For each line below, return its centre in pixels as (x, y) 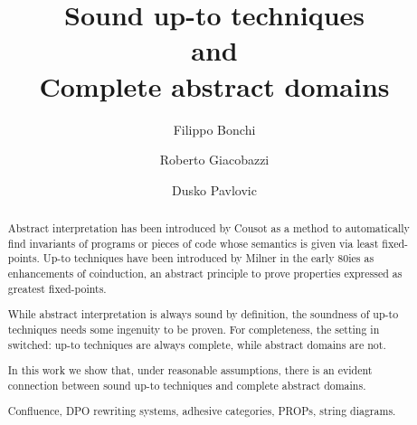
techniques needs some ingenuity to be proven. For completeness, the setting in (194, 329)
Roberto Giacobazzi (214, 160)
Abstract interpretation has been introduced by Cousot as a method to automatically (208, 228)
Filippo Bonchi (214, 129)
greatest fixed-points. (57, 288)
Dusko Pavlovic (214, 189)
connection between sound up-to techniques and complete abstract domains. (187, 385)
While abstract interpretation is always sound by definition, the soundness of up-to (203, 314)
